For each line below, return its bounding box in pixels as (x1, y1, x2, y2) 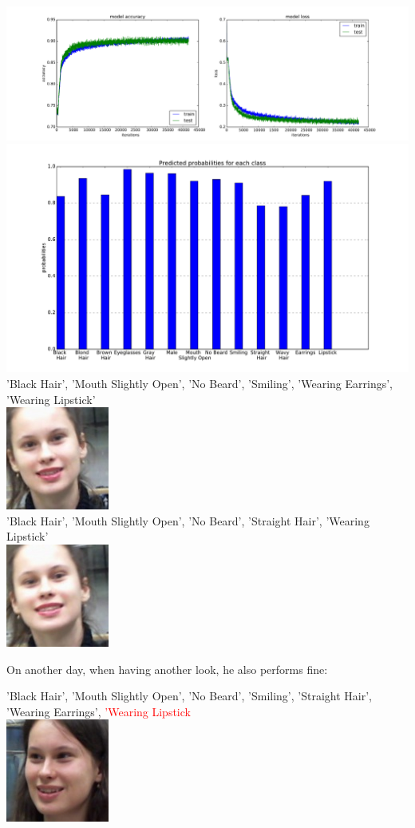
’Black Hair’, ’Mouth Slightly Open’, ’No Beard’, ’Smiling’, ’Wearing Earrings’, (6, 374, 393, 391)
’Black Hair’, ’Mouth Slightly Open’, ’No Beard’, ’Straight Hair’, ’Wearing (6, 512, 370, 529)
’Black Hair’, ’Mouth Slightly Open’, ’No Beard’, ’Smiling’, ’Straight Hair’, (6, 687, 372, 704)
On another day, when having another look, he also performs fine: (6, 660, 328, 677)
